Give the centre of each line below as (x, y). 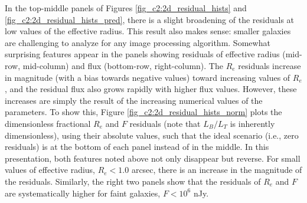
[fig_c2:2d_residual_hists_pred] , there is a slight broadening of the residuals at (150, 19)
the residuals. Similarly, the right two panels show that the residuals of (133, 181)
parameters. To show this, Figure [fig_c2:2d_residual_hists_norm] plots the (143, 112)
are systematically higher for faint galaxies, (83, 193)
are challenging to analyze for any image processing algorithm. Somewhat (138, 42)
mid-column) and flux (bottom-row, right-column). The (123, 65)
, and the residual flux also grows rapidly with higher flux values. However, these (151, 89)
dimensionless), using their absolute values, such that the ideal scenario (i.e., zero (152, 135)
